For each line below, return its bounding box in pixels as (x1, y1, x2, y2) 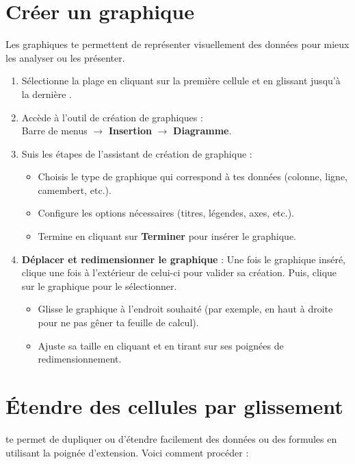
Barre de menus (21, 123, 88, 138)
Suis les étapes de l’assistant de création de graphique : (21, 146, 252, 160)
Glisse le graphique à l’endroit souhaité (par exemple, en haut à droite (38, 302, 333, 316)
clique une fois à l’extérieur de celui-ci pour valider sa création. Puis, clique (21, 265, 337, 280)
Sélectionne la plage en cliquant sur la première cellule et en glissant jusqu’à (21, 73, 341, 88)
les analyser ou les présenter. (5, 50, 125, 64)
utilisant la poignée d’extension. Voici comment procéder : (5, 445, 249, 459)
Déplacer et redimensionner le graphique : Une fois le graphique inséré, (21, 252, 346, 266)
